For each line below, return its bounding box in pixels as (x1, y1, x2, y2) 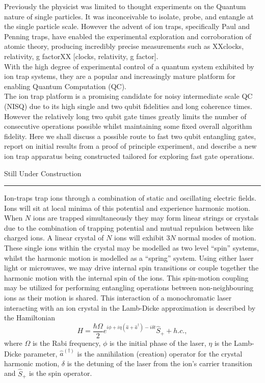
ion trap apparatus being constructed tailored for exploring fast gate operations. (4, 150, 255, 161)
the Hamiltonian (4, 312, 55, 323)
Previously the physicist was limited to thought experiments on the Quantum (4, 1, 246, 11)
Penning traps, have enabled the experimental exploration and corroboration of (4, 31, 252, 41)
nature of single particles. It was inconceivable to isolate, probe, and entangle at (4, 11, 254, 21)
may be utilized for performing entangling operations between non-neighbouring (4, 282, 254, 293)
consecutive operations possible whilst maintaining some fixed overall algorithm (4, 121, 252, 131)
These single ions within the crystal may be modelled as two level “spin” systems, (4, 242, 259, 253)
